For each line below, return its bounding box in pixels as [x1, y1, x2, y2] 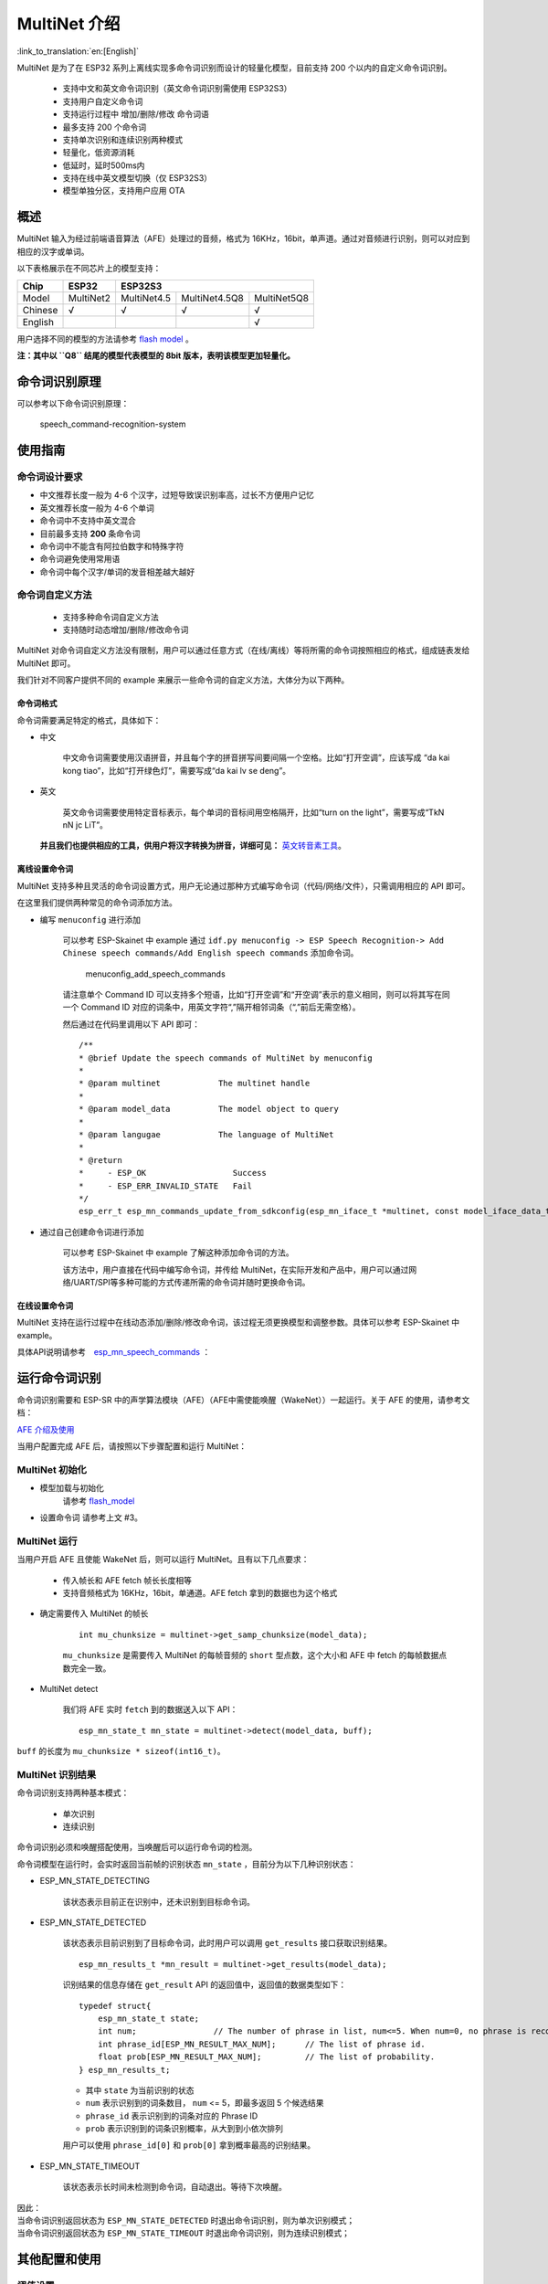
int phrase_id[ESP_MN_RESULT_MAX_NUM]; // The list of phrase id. [97, 2038, 426, 2049]
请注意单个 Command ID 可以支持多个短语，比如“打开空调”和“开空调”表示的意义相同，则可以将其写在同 [62, 989, 451, 1000]
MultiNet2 [68, 291, 111, 304]
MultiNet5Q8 [254, 291, 310, 304]
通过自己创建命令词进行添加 [39, 1226, 144, 1237]
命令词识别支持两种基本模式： [16, 1787, 130, 1799]
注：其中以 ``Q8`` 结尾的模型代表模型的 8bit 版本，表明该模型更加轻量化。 [16, 350, 296, 361]
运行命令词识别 [16, 1370, 101, 1386]
